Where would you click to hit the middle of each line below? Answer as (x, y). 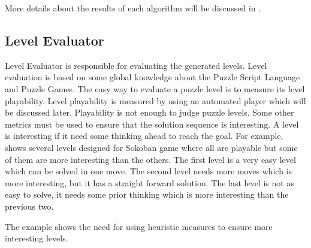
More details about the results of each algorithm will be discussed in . (133, 8)
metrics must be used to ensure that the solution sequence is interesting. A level (152, 124)
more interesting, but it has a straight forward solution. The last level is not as (150, 182)
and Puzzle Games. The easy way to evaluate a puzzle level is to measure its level (155, 88)
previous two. (29, 206)
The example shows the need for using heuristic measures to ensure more (139, 226)
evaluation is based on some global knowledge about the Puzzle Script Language (153, 77)
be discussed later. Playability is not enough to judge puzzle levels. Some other (150, 112)
